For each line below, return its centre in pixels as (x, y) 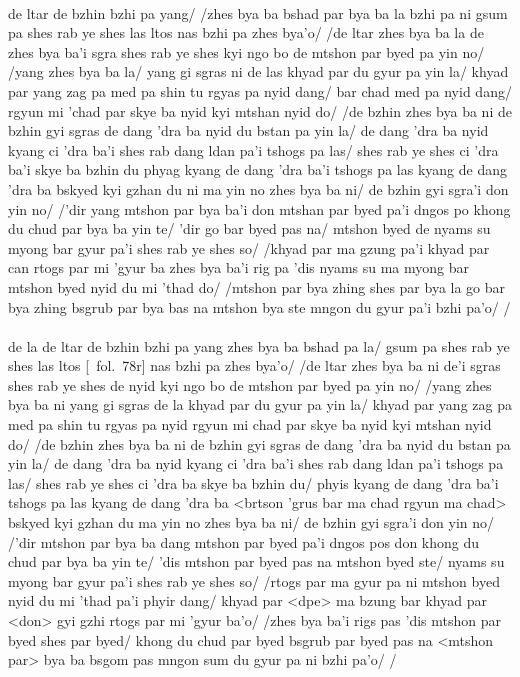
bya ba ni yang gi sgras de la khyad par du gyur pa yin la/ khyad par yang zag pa (260, 404)
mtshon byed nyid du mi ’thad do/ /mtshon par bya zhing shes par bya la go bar (257, 286)
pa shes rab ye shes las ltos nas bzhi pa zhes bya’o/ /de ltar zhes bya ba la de (246, 32)
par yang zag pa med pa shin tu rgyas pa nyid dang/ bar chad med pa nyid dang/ (260, 90)
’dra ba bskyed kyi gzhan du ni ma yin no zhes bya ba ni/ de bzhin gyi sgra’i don (258, 188)
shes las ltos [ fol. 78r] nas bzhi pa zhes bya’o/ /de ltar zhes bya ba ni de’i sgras (254, 365)
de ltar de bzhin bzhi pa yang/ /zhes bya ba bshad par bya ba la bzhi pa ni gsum (258, 12)
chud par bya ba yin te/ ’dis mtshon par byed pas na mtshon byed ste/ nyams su (256, 561)
